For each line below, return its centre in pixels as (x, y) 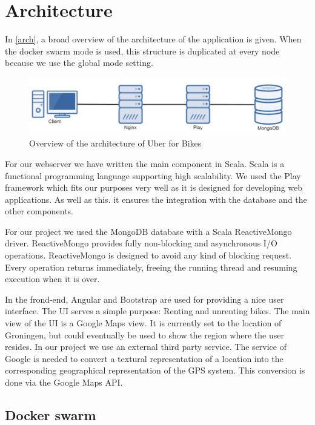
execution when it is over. (52, 279)
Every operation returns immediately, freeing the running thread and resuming (151, 267)
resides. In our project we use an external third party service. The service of (146, 347)
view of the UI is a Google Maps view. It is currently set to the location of (143, 323)
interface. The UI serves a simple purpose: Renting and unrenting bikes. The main (157, 311)
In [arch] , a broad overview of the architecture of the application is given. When (153, 39)
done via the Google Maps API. (64, 382)
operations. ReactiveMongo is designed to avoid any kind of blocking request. (148, 255)
